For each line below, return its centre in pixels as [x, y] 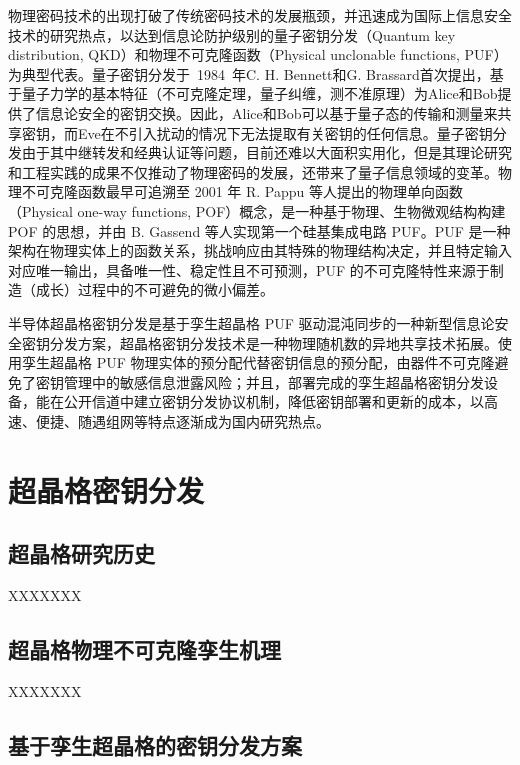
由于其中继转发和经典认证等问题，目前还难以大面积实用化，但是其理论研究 [266, 152]
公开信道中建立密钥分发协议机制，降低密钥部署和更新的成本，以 [273, 401]
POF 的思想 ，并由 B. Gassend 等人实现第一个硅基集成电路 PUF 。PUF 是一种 [259, 230]
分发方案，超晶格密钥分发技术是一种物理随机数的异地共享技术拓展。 [273, 342]
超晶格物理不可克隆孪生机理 [144, 649]
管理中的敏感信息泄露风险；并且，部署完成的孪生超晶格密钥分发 [273, 381]
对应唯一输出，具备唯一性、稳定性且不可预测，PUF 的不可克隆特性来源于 [249, 269]
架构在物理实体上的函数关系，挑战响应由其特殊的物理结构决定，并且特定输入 [260, 250]
